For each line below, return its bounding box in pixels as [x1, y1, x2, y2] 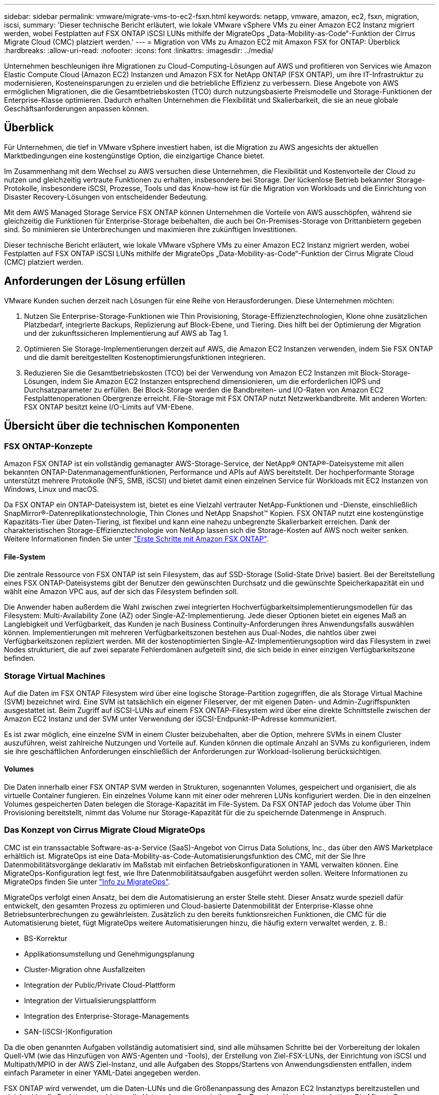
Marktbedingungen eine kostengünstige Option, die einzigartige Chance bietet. [4, 151, 265, 160]
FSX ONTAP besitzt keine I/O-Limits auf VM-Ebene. [24, 402, 194, 411]
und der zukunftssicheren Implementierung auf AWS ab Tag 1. [24, 328, 229, 337]
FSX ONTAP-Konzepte [4, 441, 93, 451]
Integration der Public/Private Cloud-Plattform [24, 980, 175, 989]
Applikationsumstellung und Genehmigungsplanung [24, 949, 194, 958]
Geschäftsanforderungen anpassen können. [4, 104, 149, 113]
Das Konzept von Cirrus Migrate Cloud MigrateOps [4, 825, 205, 835]
